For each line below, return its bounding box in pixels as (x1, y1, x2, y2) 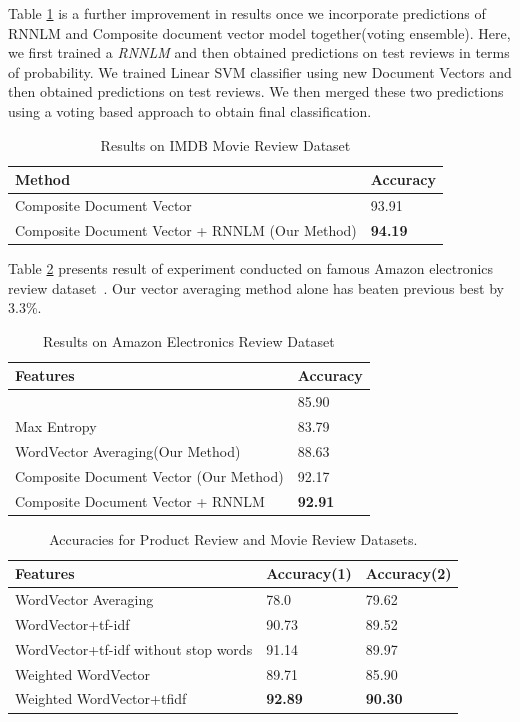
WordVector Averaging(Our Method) (15, 440, 241, 461)
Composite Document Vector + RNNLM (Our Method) (15, 219, 357, 240)
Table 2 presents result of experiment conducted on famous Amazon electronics (8, 257, 494, 278)
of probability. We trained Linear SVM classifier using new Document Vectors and (8, 61, 512, 82)
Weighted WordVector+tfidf (15, 688, 187, 709)
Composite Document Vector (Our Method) (15, 465, 284, 486)
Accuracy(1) (266, 563, 352, 584)
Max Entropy (15, 416, 97, 436)
